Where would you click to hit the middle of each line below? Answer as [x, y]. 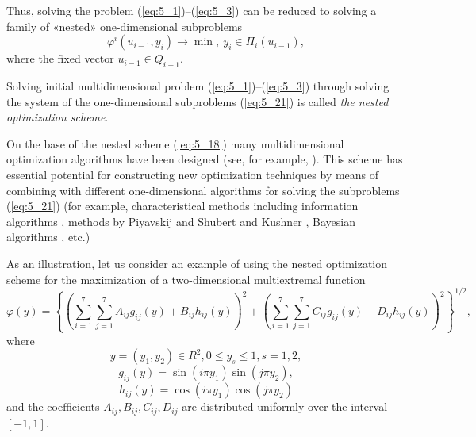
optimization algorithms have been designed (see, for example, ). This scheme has [205, 159]
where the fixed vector [60, 58]
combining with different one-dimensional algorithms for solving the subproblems [203, 190]
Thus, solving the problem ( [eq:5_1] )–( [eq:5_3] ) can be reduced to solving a [192, 10]
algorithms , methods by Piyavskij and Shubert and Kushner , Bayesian [181, 221]
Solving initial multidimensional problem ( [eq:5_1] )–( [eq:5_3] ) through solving [198, 85]
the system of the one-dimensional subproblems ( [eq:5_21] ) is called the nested [198, 101]
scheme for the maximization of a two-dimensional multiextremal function [186, 279]
